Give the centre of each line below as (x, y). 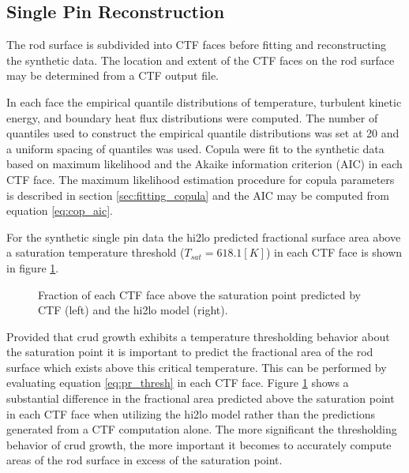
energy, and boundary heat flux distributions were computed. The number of (192, 117)
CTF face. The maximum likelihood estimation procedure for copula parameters (201, 179)
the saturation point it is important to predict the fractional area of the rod (190, 352)
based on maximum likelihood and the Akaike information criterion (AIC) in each (204, 164)
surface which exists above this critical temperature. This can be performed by (197, 367)
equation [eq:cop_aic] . (60, 210)
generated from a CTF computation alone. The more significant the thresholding (202, 429)
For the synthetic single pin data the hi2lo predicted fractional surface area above (204, 236)
